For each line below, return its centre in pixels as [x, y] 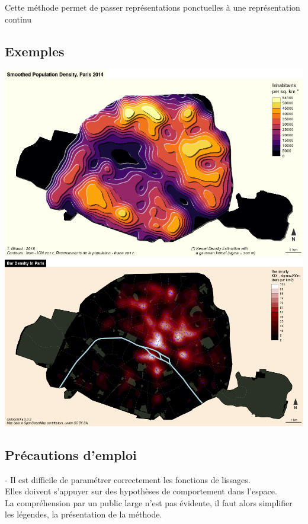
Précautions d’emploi [71, 454]
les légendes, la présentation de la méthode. [84, 514]
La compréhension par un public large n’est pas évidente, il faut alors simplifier [149, 502]
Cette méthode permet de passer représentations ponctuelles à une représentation [153, 7]
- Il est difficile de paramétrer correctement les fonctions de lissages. [128, 479]
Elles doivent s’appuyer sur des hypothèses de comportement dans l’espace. [141, 491]
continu [18, 19]
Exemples [35, 51]
